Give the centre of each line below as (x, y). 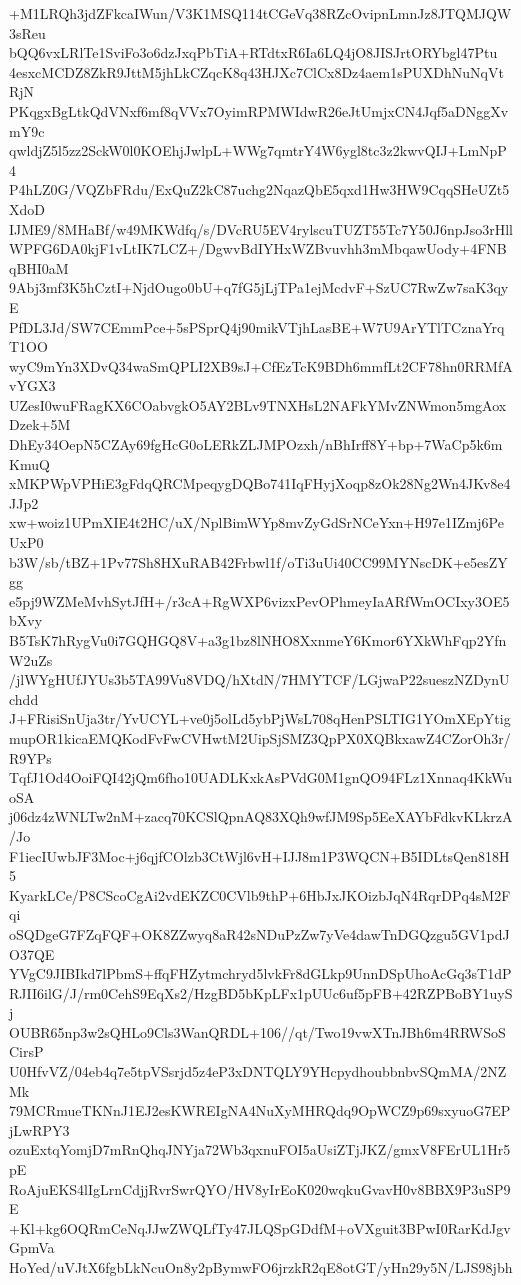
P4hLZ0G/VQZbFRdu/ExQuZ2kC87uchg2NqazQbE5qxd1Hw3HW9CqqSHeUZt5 (259, 189)
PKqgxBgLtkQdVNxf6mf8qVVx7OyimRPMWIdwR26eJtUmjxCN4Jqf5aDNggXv (259, 110)
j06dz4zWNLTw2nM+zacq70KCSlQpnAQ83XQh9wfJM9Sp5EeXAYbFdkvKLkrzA (261, 816)
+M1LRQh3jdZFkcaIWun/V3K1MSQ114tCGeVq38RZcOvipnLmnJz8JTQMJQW (260, 13)
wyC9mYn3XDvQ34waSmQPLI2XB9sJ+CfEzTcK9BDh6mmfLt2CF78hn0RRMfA (261, 365)
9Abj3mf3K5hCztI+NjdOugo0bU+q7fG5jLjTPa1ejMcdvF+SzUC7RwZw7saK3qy (259, 287)
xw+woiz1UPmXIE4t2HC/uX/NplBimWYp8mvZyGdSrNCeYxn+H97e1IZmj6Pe (256, 522)
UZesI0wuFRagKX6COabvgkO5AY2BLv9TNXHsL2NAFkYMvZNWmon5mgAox (258, 404)
